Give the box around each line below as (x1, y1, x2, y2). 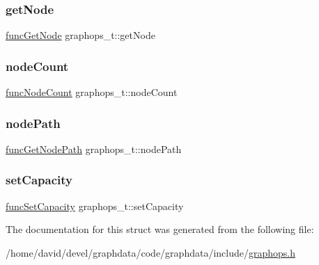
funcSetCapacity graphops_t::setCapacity (6, 198, 184, 213)
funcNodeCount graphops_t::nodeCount (6, 85, 178, 99)
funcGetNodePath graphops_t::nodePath (6, 141, 182, 156)
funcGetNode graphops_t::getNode (6, 28, 155, 42)
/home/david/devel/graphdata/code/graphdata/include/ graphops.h (6, 245, 296, 259)
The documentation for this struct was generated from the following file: (6, 222, 314, 236)
